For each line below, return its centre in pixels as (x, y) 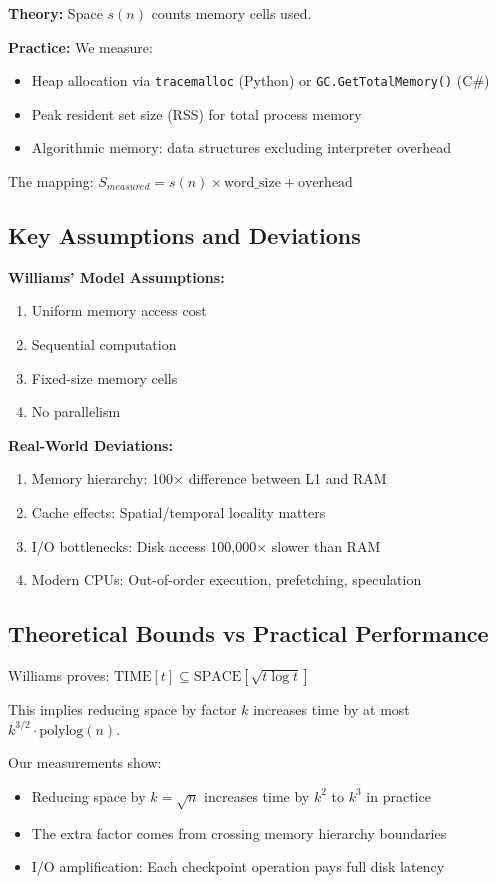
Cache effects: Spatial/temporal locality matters (178, 511)
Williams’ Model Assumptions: (116, 276)
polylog (61, 730)
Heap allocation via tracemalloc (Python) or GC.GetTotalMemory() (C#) (260, 80)
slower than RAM (326, 545)
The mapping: (51, 181)
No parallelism (76, 411)
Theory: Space (55, 13)
